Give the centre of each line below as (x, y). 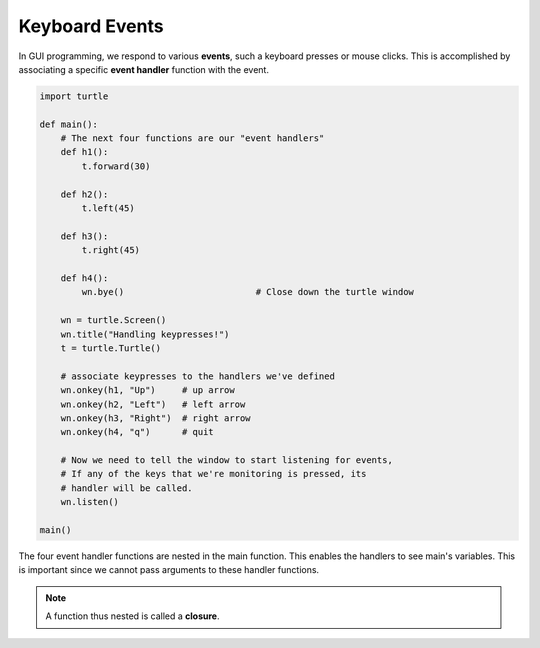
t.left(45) (108, 208)
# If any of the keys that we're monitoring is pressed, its (213, 474)
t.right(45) (110, 250)
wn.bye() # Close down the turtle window (248, 292)
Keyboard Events (91, 26)
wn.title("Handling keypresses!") (145, 334)
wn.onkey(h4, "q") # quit (137, 432)
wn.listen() (90, 502)
